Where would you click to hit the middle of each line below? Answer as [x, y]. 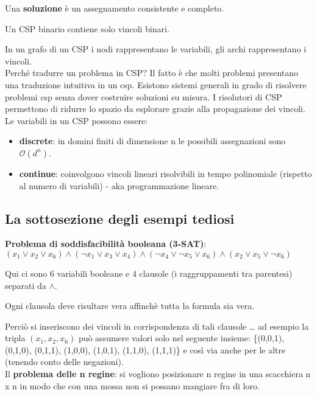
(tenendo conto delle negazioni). [64, 362]
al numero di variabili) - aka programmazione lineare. [119, 185]
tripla [15, 338]
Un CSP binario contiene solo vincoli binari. [87, 28]
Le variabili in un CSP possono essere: [77, 120]
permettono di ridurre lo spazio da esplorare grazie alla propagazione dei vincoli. [155, 109]
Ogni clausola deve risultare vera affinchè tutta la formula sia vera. [130, 306]
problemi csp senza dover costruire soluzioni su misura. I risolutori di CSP [144, 96]
